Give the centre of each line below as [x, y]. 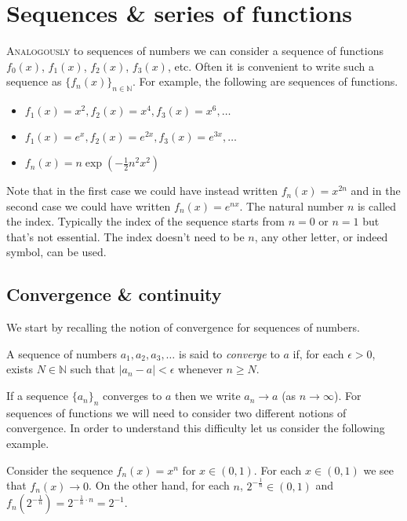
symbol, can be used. [56, 252]
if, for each [318, 353]
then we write [207, 396]
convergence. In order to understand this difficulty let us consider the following [196, 428]
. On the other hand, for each [159, 485]
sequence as [34, 81]
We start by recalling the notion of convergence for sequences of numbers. [183, 327]
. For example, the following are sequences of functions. [265, 81]
